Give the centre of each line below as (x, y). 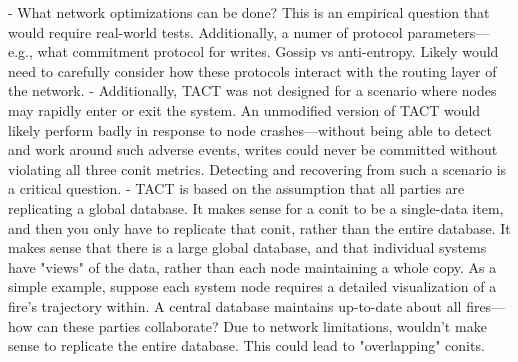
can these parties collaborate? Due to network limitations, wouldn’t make (262, 325)
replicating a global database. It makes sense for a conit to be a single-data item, (256, 207)
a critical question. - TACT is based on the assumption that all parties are (236, 188)
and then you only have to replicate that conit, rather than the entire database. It (259, 227)
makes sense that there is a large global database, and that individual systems (247, 247)
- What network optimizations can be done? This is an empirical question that (249, 12)
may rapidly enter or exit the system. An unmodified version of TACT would (244, 109)
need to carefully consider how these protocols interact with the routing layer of (252, 70)
